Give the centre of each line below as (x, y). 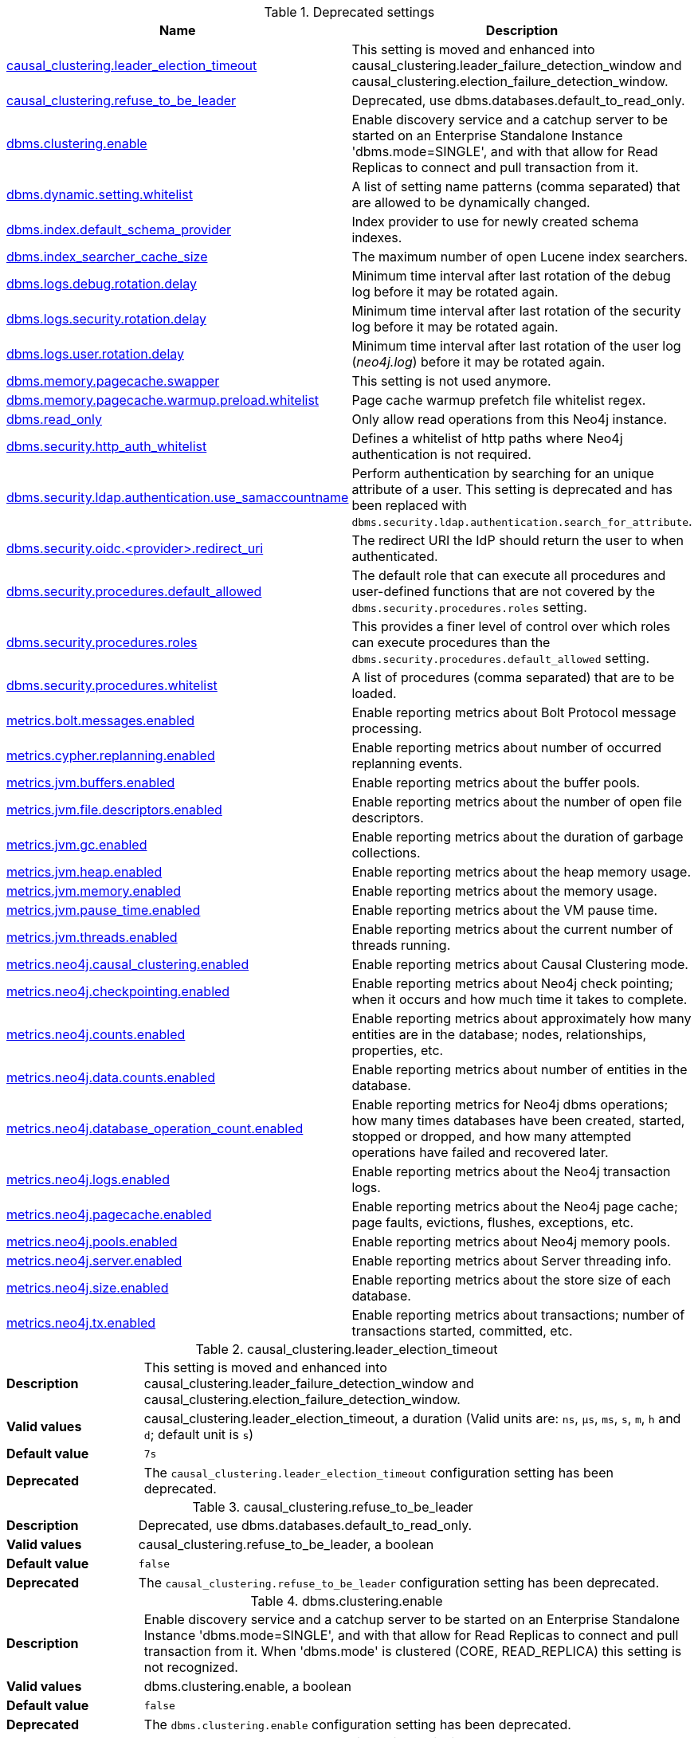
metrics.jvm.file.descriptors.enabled (114, 810)
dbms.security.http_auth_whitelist (107, 446)
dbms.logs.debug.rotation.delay (102, 284)
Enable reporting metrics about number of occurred (507, 747)
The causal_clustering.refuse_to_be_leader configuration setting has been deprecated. (399, 1583)
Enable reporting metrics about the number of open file (517, 802)
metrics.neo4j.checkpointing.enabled (118, 991)
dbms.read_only (54, 419)
